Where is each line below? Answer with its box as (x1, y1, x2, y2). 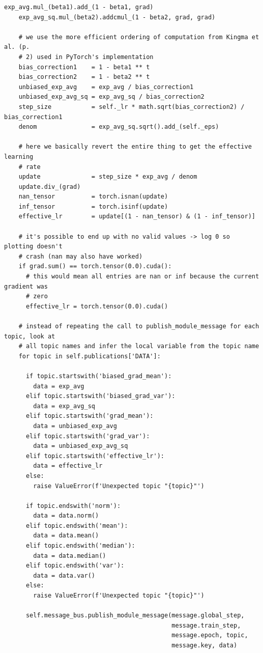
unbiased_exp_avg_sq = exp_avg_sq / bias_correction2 (18, 93, 204, 101)
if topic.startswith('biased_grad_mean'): (25, 372, 172, 380)
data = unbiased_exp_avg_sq (33, 442, 128, 450)
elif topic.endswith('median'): (25, 542, 135, 550)
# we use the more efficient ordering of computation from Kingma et (18, 33, 259, 41)
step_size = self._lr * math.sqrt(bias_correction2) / (18, 103, 245, 110)
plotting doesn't (4, 243, 63, 250)
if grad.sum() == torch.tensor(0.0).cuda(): (18, 263, 172, 270)
